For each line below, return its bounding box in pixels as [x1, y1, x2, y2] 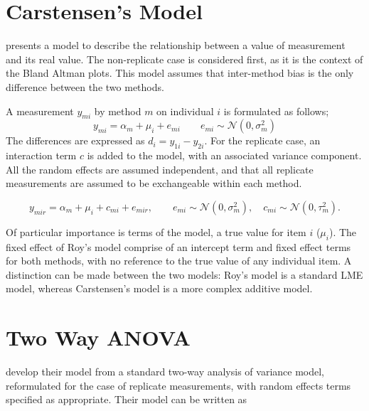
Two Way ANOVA [6, 323, 191, 352]
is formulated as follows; [223, 103, 329, 118]
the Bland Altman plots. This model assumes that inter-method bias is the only [6, 65, 354, 80]
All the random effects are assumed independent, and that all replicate [6, 161, 314, 176]
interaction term [6, 148, 77, 163]
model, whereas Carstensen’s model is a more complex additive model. [6, 281, 313, 296]
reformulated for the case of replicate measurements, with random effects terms [6, 378, 351, 393]
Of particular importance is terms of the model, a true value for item [6, 224, 306, 239]
